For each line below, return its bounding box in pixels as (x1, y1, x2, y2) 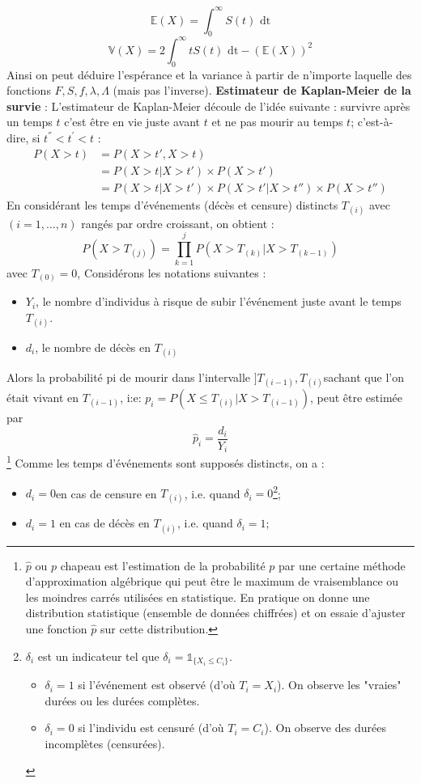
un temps (6, 113, 53, 130)
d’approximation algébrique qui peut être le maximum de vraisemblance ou (25, 573, 399, 590)
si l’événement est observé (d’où (78, 676, 236, 693)
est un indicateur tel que (37, 647, 159, 664)
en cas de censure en (55, 485, 157, 502)
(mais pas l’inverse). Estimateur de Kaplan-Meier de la (113, 82, 411, 99)
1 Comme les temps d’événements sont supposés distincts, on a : (6, 452, 325, 471)
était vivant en (6, 389, 79, 406)
